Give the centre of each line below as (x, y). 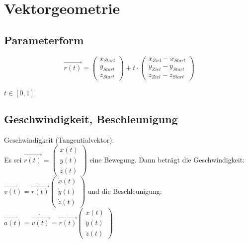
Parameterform (44, 40)
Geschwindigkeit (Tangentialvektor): (59, 140)
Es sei (13, 159)
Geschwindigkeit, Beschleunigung (91, 119)
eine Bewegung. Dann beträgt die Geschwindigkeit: (167, 159)
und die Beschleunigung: (125, 191)
